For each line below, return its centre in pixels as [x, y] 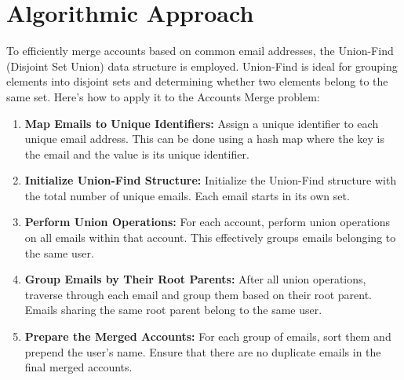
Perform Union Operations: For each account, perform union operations [207, 222]
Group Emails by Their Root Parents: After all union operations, [195, 279]
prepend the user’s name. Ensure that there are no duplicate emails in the [203, 351]
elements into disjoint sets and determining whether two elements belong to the [197, 81]
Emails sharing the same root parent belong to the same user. [173, 310]
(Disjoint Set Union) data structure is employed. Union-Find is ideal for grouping [202, 66]
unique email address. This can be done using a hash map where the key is [205, 139]
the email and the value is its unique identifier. [137, 153]
